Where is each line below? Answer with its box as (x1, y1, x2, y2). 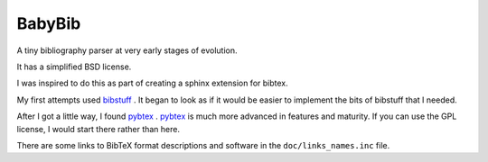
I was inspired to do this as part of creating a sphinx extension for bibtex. (16, 77, 288, 89)
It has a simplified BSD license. (16, 61, 132, 72)
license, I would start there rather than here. (16, 123, 181, 134)
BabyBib (16, 13, 81, 33)
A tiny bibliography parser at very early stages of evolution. (16, 45, 238, 56)
